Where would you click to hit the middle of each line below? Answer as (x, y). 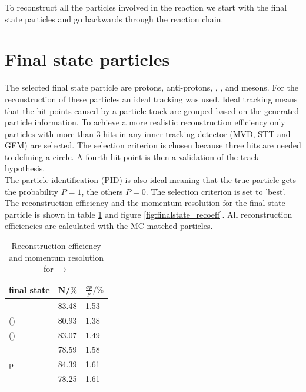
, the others (102, 191)
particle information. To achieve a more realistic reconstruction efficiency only (145, 122)
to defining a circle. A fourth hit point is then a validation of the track (132, 156)
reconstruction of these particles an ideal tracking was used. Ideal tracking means (151, 99)
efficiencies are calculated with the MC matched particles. (109, 226)
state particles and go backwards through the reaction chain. (114, 19)
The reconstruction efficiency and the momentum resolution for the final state (145, 203)
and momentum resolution (56, 257)
